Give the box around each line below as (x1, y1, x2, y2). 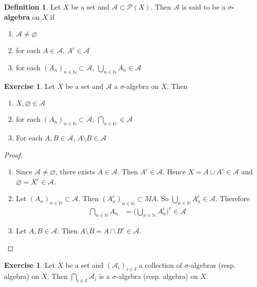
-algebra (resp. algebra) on (116, 271, 198, 281)
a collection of (139, 259, 182, 270)
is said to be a (182, 2, 226, 12)
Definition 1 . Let (4, 2, 61, 12)
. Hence (163, 166, 186, 177)
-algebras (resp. (188, 259, 236, 270)
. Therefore (215, 193, 250, 204)
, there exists (55, 166, 95, 177)
